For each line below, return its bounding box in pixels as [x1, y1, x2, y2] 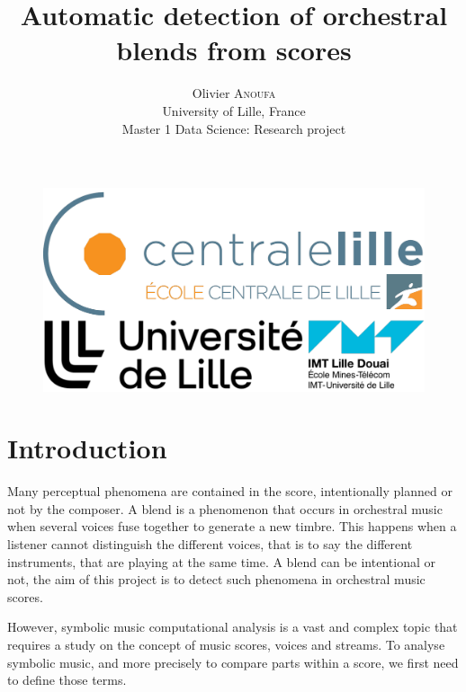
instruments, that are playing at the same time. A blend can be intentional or [7, 552, 435, 571]
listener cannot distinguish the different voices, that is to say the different [7, 535, 413, 554]
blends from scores [116, 31, 352, 68]
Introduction [7, 430, 167, 466]
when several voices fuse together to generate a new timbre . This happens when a [7, 517, 457, 536]
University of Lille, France [162, 101, 306, 120]
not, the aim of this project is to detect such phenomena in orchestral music [7, 570, 426, 589]
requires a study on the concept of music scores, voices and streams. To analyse [7, 635, 445, 654]
